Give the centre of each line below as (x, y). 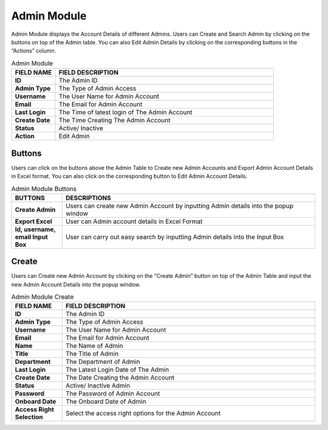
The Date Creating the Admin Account (120, 378)
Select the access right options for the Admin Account (143, 414)
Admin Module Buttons (44, 189)
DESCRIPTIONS (89, 198)
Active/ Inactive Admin (98, 386)
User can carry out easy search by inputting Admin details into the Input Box (175, 237)
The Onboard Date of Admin (106, 401)
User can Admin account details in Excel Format (134, 221)
